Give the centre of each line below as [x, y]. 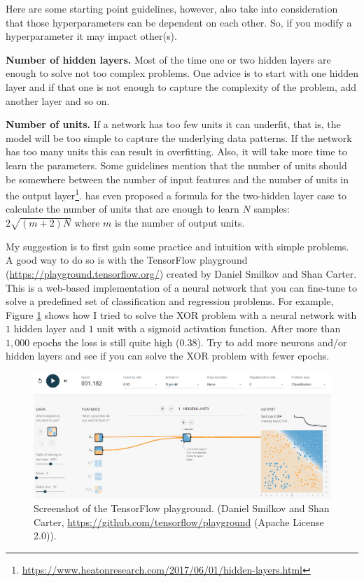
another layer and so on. [58, 100]
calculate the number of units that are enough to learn [122, 209]
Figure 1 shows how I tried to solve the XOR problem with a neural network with [181, 314]
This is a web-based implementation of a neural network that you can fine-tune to [181, 287]
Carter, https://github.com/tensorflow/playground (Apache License [179, 521]
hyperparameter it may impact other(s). [91, 36]
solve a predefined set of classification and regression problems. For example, [170, 301]
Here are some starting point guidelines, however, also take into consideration [172, 8]
